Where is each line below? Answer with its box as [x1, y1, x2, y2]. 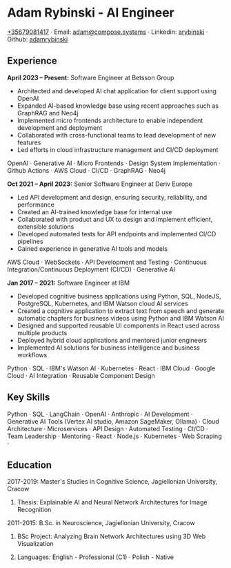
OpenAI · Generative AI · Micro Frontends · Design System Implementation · [7, 159, 221, 167]
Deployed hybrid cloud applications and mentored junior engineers [17, 336, 208, 344]
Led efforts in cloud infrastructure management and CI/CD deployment [17, 145, 219, 153]
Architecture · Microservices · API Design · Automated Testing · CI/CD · [7, 424, 208, 433]
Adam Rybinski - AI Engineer [7, 5, 174, 21]
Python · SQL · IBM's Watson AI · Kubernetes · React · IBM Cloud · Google [7, 364, 216, 372]
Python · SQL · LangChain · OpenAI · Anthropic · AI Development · [7, 410, 193, 418]
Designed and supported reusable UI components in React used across [17, 321, 221, 330]
